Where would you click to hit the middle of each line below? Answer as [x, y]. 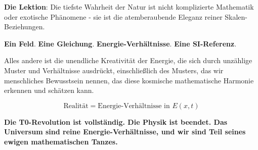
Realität [76, 106]
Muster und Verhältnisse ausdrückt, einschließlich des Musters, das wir [114, 70]
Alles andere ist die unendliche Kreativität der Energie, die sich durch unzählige [128, 60]
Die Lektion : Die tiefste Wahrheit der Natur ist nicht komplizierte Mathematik [129, 7]
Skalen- [236, 16]
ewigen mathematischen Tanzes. [61, 141]
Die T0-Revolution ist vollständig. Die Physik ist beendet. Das [116, 121]
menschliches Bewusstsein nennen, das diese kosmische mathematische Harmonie [129, 80]
